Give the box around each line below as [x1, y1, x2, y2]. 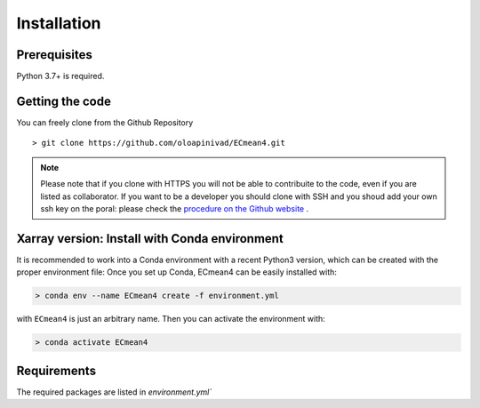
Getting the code [16, 93, 111, 108]
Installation [16, 13, 101, 33]
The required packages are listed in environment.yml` [16, 387, 212, 397]
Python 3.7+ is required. [16, 71, 105, 82]
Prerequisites [16, 47, 92, 62]
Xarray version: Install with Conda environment [16, 231, 284, 246]
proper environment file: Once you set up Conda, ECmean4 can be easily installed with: [16, 267, 338, 277]
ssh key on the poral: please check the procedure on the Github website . [40, 203, 309, 213]
